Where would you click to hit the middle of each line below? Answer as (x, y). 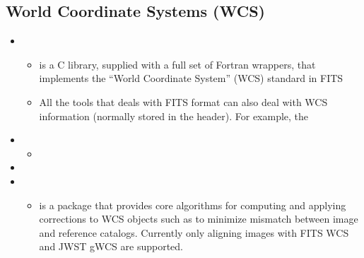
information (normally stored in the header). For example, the (174, 116)
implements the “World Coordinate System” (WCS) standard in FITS (191, 78)
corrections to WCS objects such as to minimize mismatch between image (199, 219)
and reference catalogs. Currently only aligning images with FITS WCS (194, 232)
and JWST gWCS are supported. (111, 246)
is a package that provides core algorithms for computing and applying (193, 205)
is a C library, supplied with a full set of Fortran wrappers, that (177, 64)
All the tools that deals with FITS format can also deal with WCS (183, 101)
